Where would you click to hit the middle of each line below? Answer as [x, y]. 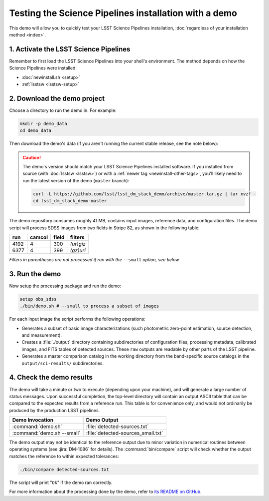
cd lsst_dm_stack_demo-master [70, 201]
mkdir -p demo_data [43, 123]
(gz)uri [78, 250]
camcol [39, 237]
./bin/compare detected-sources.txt [65, 469]
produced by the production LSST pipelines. [55, 410]
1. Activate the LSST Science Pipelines [70, 49]
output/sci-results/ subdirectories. [63, 363]
